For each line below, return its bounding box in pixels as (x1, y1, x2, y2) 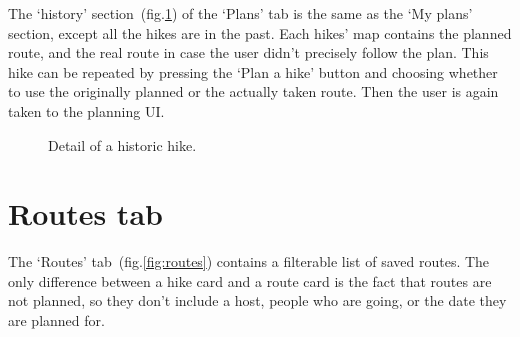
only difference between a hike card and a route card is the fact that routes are (8, 270, 492, 291)
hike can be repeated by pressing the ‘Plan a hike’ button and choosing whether (8, 61, 498, 82)
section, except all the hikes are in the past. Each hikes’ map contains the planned (8, 22, 512, 43)
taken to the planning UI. (8, 100, 165, 121)
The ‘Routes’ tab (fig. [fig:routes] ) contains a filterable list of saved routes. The (8, 251, 490, 272)
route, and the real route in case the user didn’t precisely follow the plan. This (8, 42, 489, 63)
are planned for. (8, 310, 105, 331)
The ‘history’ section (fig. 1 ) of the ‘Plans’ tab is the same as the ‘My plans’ (8, 3, 473, 23)
